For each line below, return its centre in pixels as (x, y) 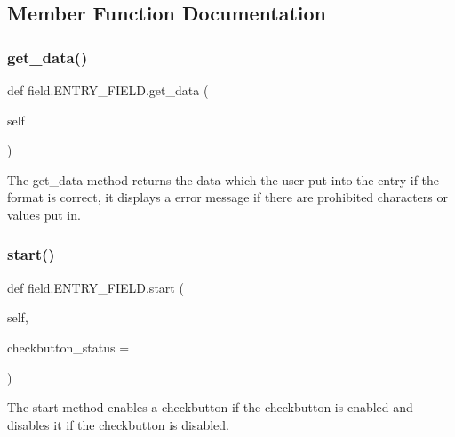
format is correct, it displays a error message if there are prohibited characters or (227, 197)
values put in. (44, 214)
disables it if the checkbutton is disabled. (118, 424)
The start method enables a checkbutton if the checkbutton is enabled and (210, 407)
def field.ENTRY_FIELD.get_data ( (108, 90)
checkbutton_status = (68, 347)
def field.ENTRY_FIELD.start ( (96, 287)
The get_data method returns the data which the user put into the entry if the (224, 179)
